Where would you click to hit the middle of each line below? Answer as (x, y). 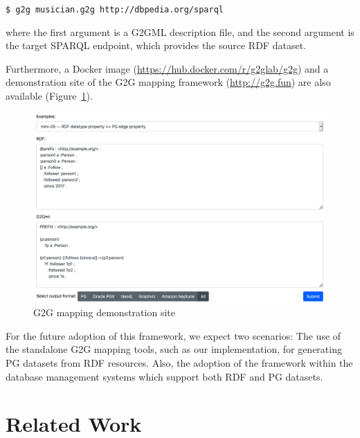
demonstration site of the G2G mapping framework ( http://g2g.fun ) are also (168, 82)
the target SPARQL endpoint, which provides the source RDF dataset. (156, 45)
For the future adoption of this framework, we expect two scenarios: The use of (173, 335)
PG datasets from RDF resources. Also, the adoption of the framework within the (179, 362)
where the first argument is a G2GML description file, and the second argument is (180, 31)
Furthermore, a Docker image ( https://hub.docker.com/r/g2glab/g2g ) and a (167, 68)
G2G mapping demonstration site (104, 312)
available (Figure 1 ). (49, 96)
